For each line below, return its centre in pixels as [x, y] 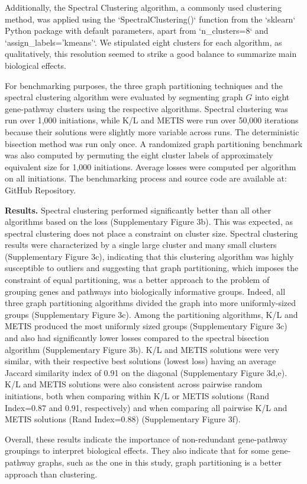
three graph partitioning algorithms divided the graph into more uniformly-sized [151, 303]
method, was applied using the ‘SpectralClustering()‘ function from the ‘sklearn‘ [150, 19]
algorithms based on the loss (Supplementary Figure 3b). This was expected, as [149, 222]
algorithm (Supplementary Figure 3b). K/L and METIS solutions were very [142, 349]
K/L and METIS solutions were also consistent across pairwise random [134, 384]
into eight [272, 97]
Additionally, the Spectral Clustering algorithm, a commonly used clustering [143, 7]
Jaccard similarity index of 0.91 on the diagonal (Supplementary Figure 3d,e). [146, 372]
